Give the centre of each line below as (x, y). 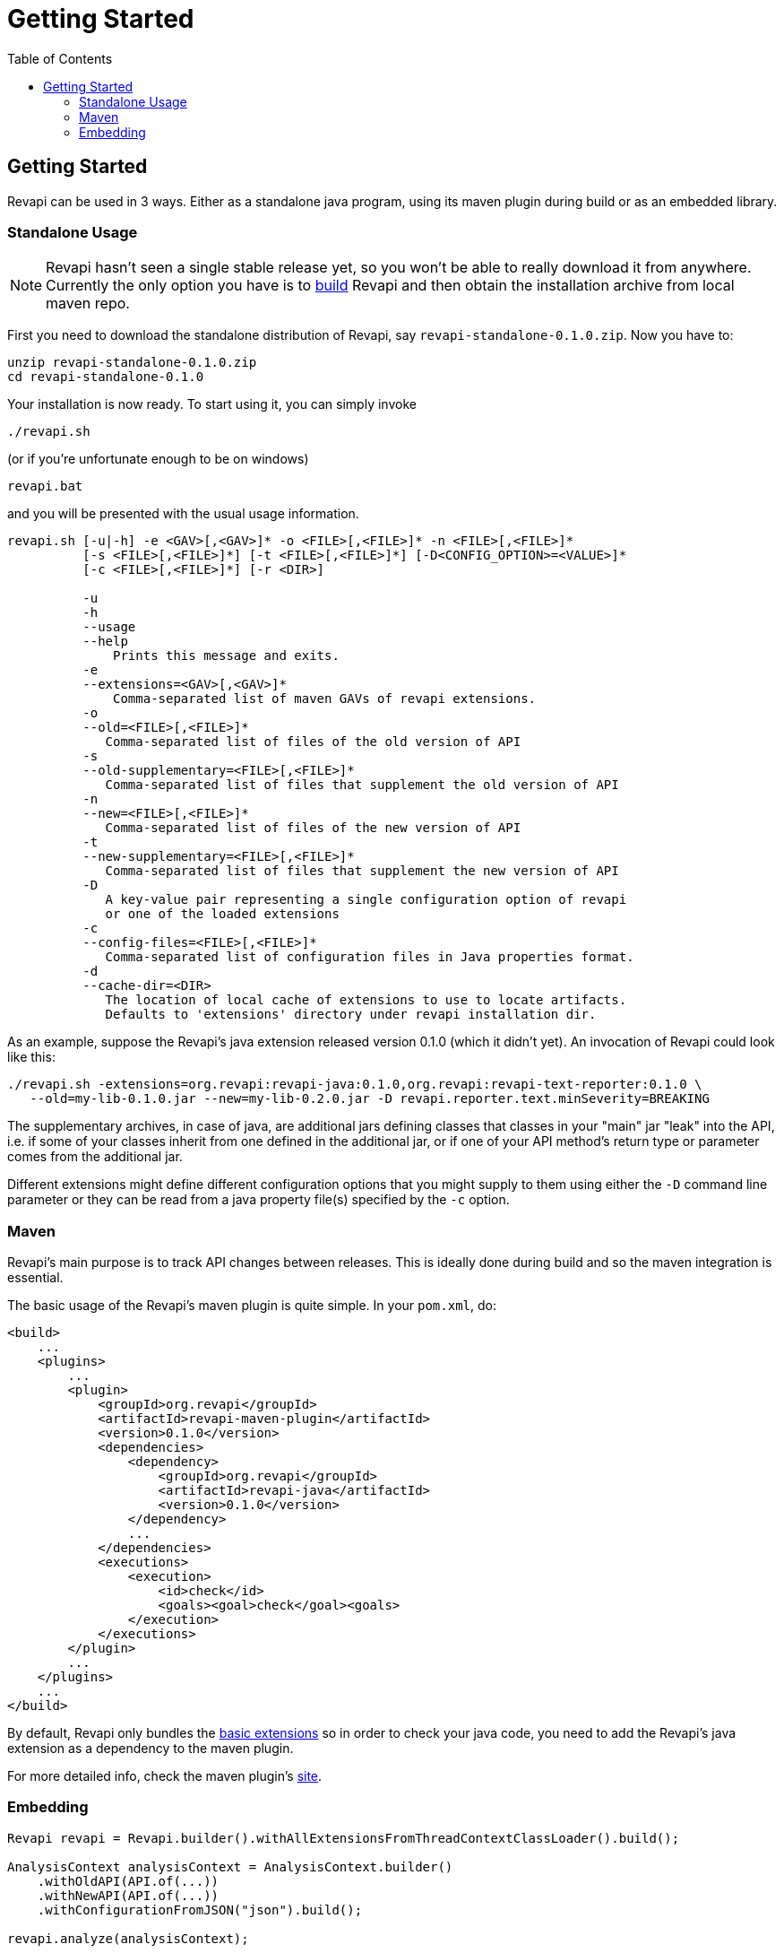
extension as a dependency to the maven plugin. (151, 1749)
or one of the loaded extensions (222, 914)
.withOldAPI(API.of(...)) (128, 1881)
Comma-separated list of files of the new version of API (313, 828)
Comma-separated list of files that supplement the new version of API (362, 871)
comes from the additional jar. (95, 1157)
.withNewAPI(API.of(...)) (128, 1895)
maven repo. (88, 304)
